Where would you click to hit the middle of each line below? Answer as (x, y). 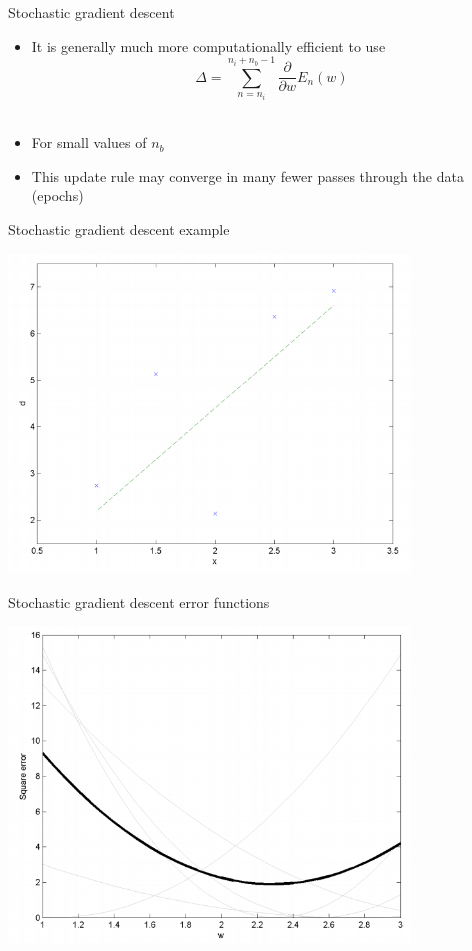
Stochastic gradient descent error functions (139, 601)
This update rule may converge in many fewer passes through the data (247, 175)
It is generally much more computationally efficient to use (208, 45)
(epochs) (57, 195)
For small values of (89, 142)
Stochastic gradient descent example (119, 229)
